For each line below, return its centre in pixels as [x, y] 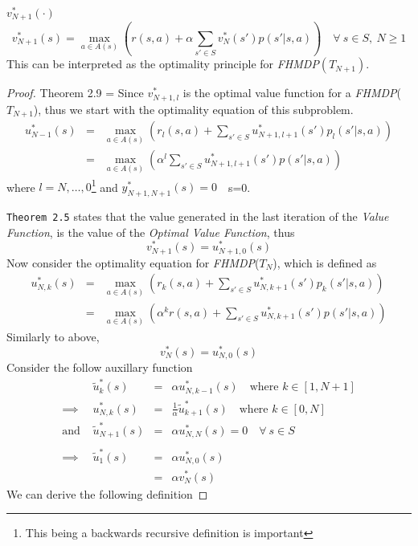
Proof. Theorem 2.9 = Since [75, 93]
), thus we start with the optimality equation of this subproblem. [193, 109]
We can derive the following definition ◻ [107, 493]
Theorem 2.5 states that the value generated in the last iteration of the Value [198, 216]
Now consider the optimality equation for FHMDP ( [133, 262]
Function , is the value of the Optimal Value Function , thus [151, 232]
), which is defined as [325, 262]
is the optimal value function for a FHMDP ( [292, 93]
